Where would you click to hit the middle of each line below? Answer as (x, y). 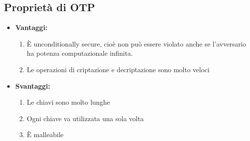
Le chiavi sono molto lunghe (68, 102)
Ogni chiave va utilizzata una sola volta (85, 118)
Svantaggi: (33, 86)
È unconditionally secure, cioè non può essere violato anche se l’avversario (136, 43)
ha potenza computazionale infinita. (80, 53)
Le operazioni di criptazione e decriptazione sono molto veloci (118, 69)
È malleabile (45, 134)
